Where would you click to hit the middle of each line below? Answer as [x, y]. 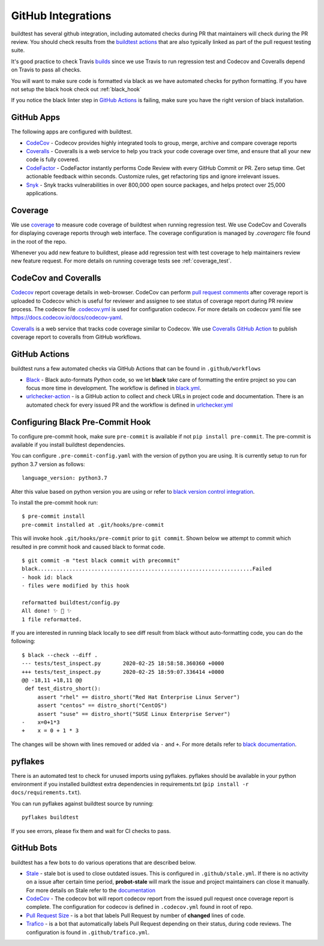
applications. [42, 193]
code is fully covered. [53, 160]
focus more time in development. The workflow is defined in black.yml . [114, 388]
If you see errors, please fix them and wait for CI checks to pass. [91, 831]
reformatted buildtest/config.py [71, 602]
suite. [18, 50]
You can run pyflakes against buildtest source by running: [82, 803]
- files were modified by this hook [76, 586]
